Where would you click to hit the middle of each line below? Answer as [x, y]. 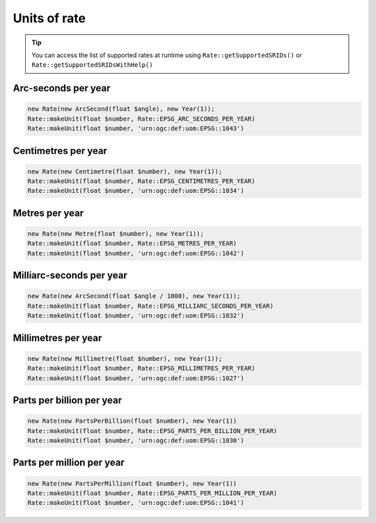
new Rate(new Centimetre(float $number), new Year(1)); [125, 171]
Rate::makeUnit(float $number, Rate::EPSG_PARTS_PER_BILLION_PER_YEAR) [152, 431]
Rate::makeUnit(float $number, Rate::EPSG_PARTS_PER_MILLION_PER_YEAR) [152, 493]
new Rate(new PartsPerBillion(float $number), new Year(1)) [132, 421]
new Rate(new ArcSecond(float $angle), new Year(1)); [121, 109]
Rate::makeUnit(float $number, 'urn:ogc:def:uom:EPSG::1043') [136, 128]
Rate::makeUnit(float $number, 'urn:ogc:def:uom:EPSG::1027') [136, 378]
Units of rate [49, 18]
